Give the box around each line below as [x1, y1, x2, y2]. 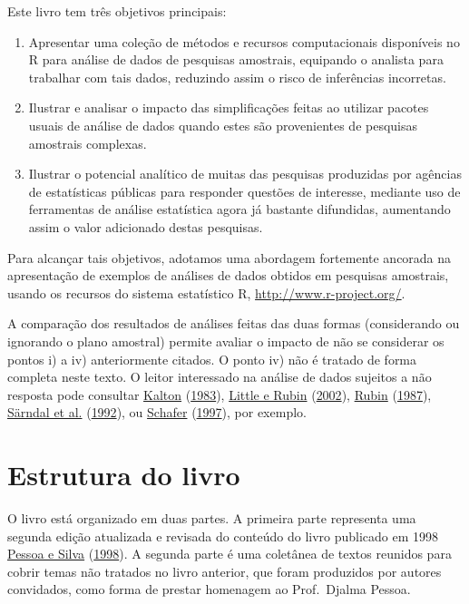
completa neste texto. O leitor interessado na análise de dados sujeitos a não [7, 367, 432, 386]
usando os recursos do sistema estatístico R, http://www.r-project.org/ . [7, 283, 405, 302]
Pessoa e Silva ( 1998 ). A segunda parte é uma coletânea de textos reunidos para [7, 544, 452, 563]
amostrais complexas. [28, 133, 147, 152]
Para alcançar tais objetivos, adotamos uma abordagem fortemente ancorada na [7, 248, 452, 267]
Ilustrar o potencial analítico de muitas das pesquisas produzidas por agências [28, 164, 462, 183]
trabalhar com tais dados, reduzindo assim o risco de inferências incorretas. [28, 67, 446, 86]
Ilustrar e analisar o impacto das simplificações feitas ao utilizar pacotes [28, 98, 429, 117]
